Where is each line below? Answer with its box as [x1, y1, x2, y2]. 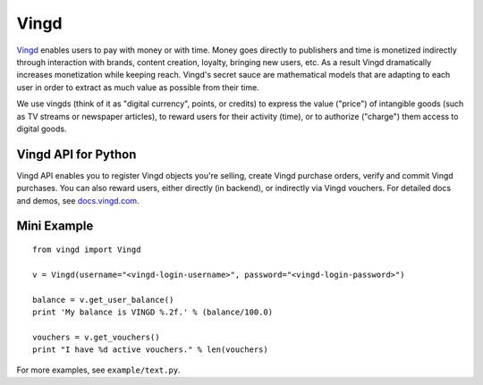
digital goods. [16, 123, 67, 134]
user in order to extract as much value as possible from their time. [16, 81, 259, 93]
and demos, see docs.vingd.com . [16, 195, 140, 205]
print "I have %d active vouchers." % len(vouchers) [32, 345, 268, 355]
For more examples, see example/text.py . [16, 364, 181, 375]
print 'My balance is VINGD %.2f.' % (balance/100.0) [32, 306, 273, 317]
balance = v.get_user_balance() [32, 295, 174, 305]
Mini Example [16, 219, 94, 234]
